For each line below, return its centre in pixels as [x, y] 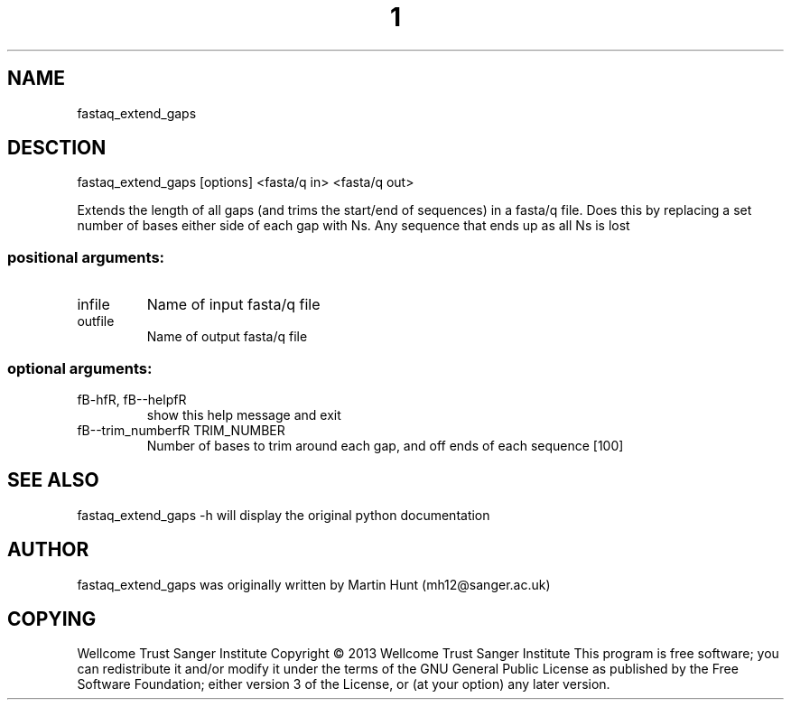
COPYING [52, 619]
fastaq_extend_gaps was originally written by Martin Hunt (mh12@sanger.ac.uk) [314, 584]
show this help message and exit [244, 414]
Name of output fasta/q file [227, 337]
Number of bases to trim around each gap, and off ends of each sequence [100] [385, 445]
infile [93, 305]
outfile [96, 321]
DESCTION [57, 148]
